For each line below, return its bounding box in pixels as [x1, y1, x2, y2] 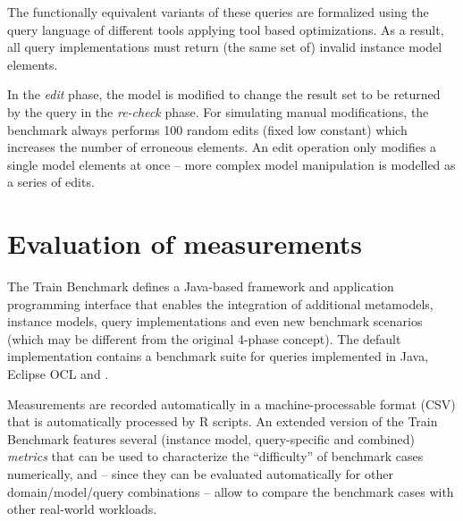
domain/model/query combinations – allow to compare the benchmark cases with [7, 482, 454, 500]
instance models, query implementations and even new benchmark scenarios [7, 312, 423, 331]
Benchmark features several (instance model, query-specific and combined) [7, 429, 416, 448]
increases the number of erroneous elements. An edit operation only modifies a [7, 138, 437, 156]
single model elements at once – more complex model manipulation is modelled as [7, 155, 456, 173]
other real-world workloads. [7, 500, 157, 518]
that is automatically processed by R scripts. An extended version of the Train [7, 412, 438, 431]
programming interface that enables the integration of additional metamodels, [7, 294, 434, 313]
